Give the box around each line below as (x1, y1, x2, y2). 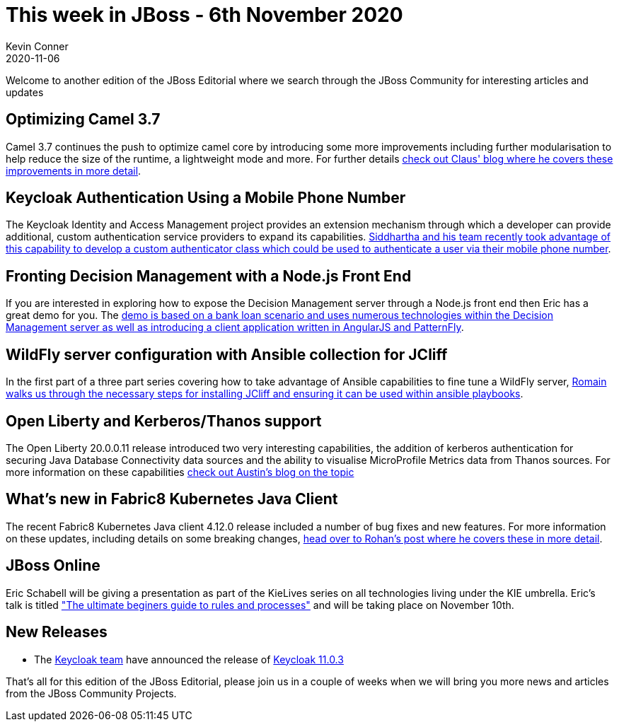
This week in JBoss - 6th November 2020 (6, 3, 403, 27)
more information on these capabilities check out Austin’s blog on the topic (6, 465, 354, 478)
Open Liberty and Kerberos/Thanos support (6, 412, 322, 430)
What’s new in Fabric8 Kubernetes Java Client (6, 490, 338, 508)
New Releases (6, 623, 108, 641)
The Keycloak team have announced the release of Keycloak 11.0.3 (34, 653, 344, 665)
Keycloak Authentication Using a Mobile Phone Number (6, 189, 406, 207)
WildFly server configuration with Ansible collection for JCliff (6, 345, 448, 363)
